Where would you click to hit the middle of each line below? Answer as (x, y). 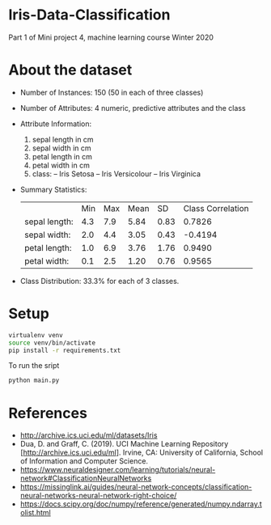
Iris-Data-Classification (89, 15)
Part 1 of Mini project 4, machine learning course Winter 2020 (111, 37)
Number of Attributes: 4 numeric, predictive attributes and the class (133, 108)
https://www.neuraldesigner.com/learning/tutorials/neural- (118, 470)
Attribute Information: (56, 124)
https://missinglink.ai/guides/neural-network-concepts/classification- (136, 487)
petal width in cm (61, 165)
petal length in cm (62, 156)
